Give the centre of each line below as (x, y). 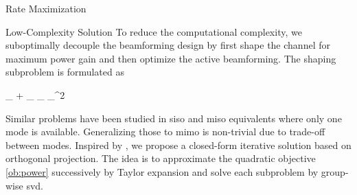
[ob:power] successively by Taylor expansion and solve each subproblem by (162, 171)
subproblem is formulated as (65, 72)
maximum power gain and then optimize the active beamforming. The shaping (171, 58)
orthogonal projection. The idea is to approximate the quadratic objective (161, 158)
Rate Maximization (46, 8)
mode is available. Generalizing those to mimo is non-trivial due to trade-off (165, 131)
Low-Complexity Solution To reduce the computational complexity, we (154, 31)
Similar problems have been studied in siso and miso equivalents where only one (174, 118)
